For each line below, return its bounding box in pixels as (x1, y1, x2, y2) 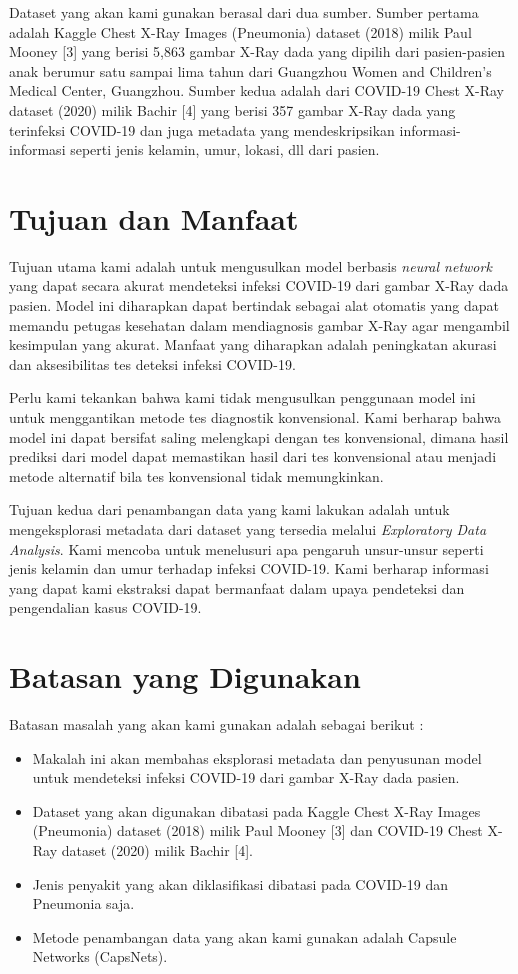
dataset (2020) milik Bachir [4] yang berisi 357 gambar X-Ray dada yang (9, 99, 456, 120)
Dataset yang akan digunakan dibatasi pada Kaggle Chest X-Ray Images (32, 800, 481, 821)
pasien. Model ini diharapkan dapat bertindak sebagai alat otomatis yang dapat (9, 295, 499, 316)
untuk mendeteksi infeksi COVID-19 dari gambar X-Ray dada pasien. (32, 767, 460, 788)
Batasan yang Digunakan (9, 656, 361, 697)
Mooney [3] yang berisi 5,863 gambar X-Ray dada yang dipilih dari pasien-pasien (9, 41, 506, 62)
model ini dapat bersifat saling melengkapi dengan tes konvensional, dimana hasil (9, 426, 509, 447)
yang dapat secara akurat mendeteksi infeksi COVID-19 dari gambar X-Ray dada (9, 275, 509, 296)
